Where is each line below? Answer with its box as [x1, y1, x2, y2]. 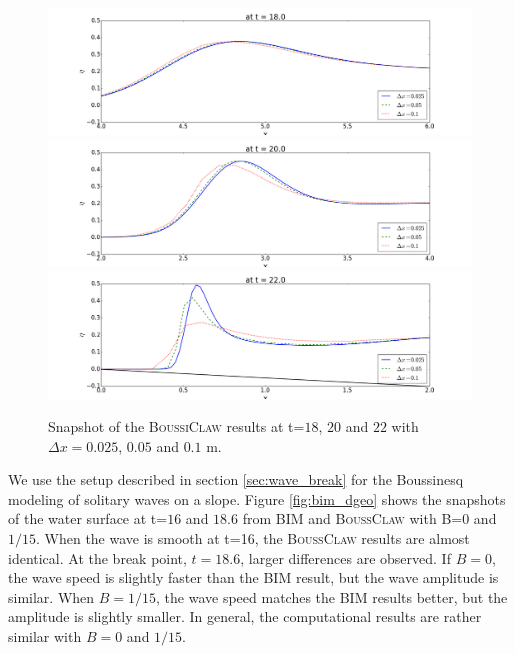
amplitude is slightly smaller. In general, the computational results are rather [8, 606, 482, 627]
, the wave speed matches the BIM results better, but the [156, 586, 508, 607]
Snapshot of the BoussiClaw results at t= [48, 416, 305, 437]
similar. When [8, 586, 95, 607]
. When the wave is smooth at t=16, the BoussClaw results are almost [36, 528, 470, 549]
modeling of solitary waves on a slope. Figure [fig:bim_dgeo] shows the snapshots [8, 488, 506, 509]
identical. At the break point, [8, 547, 187, 568]
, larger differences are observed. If [240, 547, 451, 568]
